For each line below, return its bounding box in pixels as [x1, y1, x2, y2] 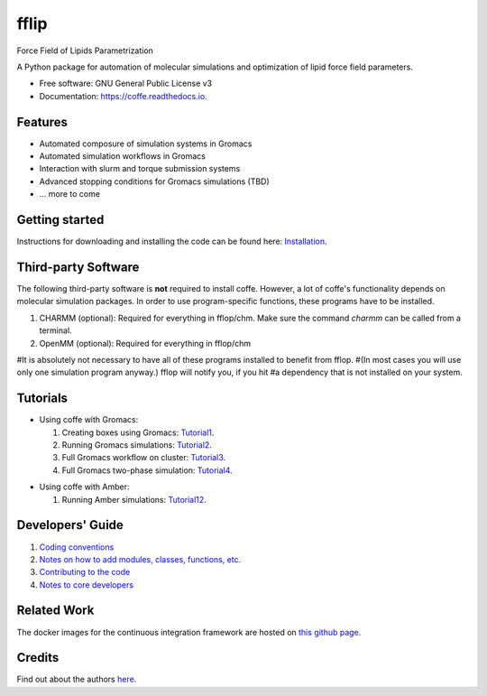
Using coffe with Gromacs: [39, 414, 139, 425]
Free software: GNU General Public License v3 [39, 78, 213, 89]
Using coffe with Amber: [39, 481, 130, 492]
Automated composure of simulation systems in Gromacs [39, 138, 253, 149]
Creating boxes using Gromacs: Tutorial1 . [61, 427, 215, 438]
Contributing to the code [39, 567, 131, 578]
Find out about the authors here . [16, 673, 137, 685]
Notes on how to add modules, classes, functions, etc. [39, 553, 242, 564]
